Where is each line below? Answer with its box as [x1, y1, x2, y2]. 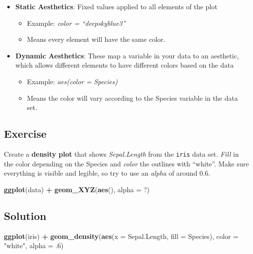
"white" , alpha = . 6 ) [4, 240, 64, 251]
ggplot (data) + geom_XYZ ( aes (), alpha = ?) [4, 184, 150, 194]
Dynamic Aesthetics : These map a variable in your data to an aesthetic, [15, 50, 239, 60]
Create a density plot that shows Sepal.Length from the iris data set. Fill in [4, 148, 239, 159]
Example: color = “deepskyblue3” [27, 18, 126, 28]
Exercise [4, 126, 47, 141]
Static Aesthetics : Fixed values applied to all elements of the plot [15, 1, 217, 11]
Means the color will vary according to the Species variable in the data [27, 92, 238, 103]
